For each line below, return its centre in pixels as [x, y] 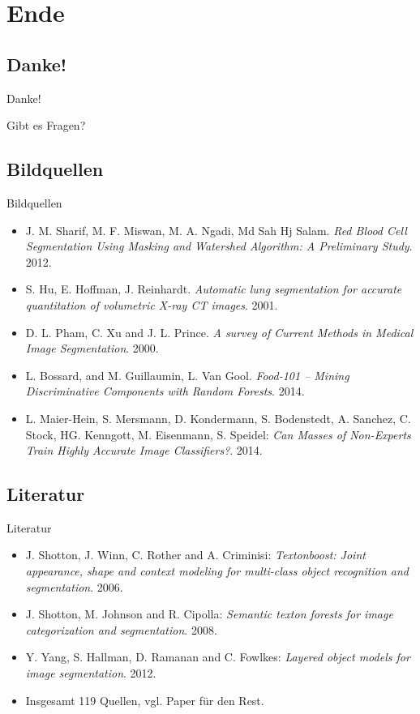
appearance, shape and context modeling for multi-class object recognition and [217, 571]
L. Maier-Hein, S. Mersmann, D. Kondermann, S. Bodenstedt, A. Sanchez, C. [218, 418]
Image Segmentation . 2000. [92, 348]
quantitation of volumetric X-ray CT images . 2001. [152, 304]
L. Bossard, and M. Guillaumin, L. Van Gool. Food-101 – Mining [187, 375]
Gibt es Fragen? [46, 125]
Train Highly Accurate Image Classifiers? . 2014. [144, 450]
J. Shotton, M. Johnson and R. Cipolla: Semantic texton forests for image [209, 614]
